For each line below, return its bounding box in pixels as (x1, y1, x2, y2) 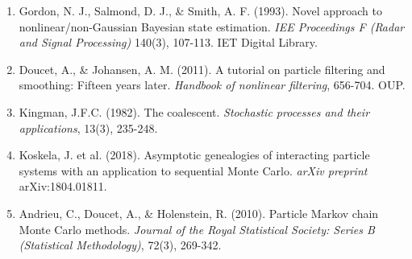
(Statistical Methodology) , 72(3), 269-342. (19, 236, 222, 253)
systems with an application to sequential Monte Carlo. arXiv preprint (19, 162, 368, 179)
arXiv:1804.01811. (19, 178, 107, 195)
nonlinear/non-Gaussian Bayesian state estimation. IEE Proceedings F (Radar (19, 18, 405, 35)
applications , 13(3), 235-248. (19, 119, 158, 136)
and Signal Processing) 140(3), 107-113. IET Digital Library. (19, 34, 318, 51)
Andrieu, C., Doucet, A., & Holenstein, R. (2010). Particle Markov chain (19, 204, 379, 221)
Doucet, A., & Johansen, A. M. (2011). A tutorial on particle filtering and (19, 60, 385, 77)
